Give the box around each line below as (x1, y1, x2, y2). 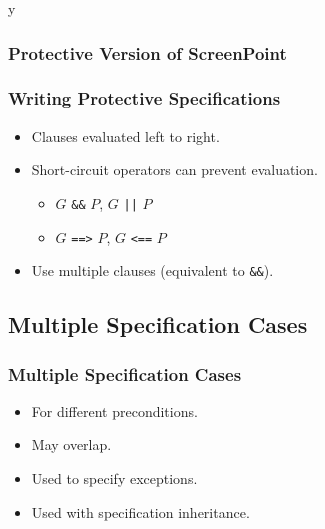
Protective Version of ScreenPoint (8, 40, 287, 65)
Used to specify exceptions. (31, 468, 198, 488)
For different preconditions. (31, 400, 198, 421)
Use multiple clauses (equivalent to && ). (31, 260, 274, 281)
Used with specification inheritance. (31, 501, 250, 522)
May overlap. (31, 434, 112, 455)
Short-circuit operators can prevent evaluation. (31, 159, 318, 180)
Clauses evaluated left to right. (31, 125, 220, 146)
